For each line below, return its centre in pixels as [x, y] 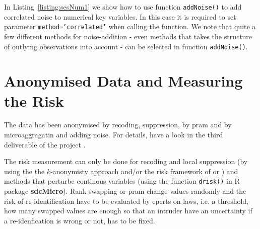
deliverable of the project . [45, 144]
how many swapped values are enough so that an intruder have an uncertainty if [128, 211]
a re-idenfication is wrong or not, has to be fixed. [80, 220]
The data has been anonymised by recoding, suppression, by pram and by [118, 125]
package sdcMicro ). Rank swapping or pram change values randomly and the [125, 191]
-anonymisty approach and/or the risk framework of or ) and [144, 171]
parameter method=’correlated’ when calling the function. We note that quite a [130, 26]
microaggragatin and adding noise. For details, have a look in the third [114, 135]
